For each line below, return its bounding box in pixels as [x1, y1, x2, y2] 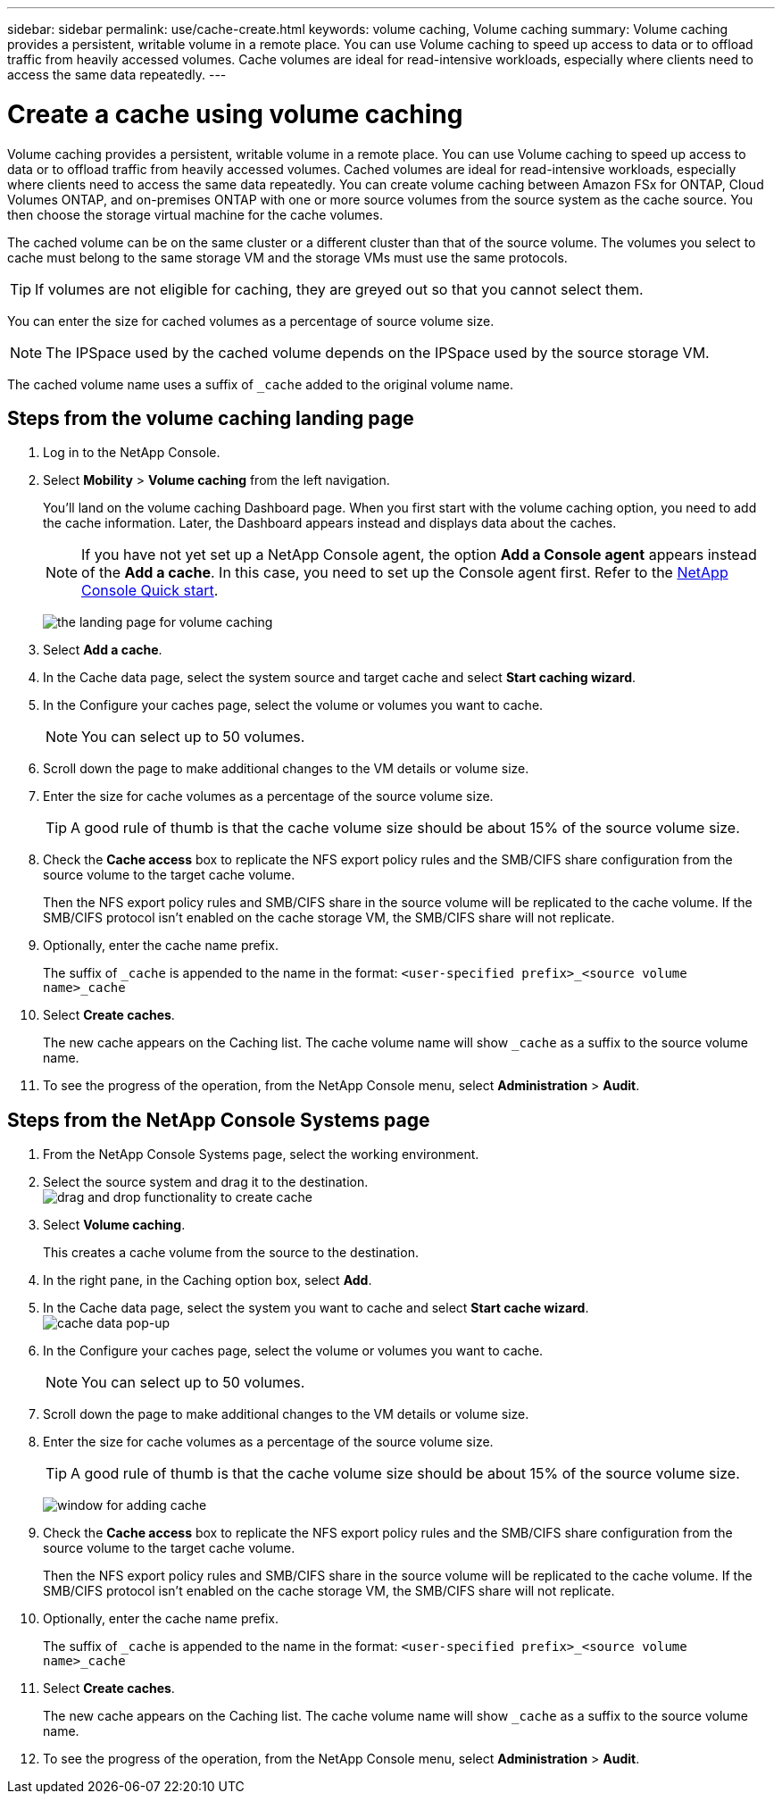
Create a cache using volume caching [7, 98, 463, 129]
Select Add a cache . [43, 642, 162, 658]
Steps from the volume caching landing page [7, 406, 414, 429]
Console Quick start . [81, 581, 219, 600]
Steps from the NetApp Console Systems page [7, 1108, 430, 1131]
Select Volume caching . [43, 1217, 186, 1233]
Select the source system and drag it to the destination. [43, 1174, 369, 1190]
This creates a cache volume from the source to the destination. [43, 1245, 419, 1261]
